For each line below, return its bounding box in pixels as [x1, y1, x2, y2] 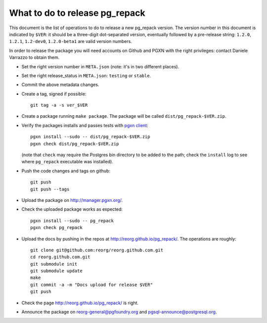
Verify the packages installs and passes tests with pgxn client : [21, 122, 148, 128]
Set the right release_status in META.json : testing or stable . [21, 72, 151, 79]
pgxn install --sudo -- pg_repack [30, 218, 114, 224]
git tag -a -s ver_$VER [30, 102, 88, 108]
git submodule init [30, 261, 78, 267]
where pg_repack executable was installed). [21, 159, 113, 165]
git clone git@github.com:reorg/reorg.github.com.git [30, 247, 163, 253]
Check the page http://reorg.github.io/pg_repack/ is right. [21, 300, 138, 306]
